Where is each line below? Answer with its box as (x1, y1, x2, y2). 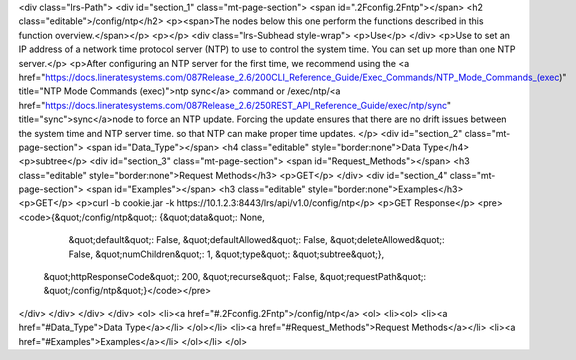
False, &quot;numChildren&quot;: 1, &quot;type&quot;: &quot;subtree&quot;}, (68, 248, 385, 260)
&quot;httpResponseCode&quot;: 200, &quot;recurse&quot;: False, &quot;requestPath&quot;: (43, 271, 427, 283)
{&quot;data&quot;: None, (159, 211, 265, 223)
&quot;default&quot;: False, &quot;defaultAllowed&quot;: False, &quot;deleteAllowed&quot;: (68, 234, 445, 246)
